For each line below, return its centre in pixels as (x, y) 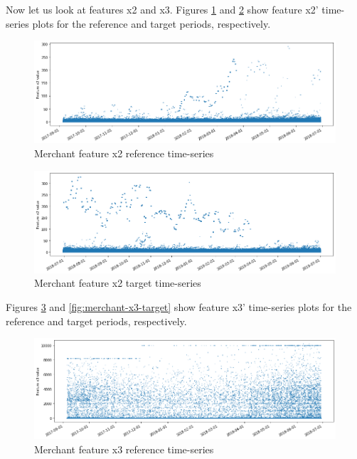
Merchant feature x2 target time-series (118, 283)
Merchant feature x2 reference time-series (124, 153)
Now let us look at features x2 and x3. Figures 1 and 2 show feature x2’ (162, 9)
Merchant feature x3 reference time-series (124, 449)
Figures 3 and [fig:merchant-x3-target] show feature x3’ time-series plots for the (179, 306)
